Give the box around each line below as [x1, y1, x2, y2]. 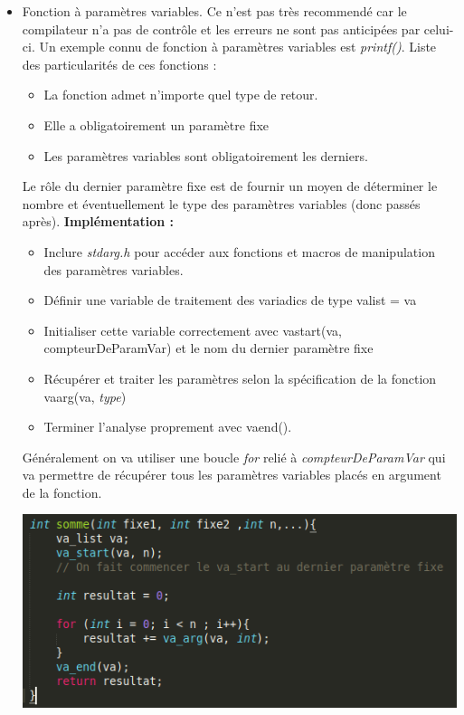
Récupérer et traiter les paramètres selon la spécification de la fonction [43, 368, 437, 387]
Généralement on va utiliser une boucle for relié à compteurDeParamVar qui [22, 447, 446, 466]
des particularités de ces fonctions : [22, 54, 217, 73]
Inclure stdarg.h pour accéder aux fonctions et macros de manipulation [43, 242, 435, 261]
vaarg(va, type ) [43, 386, 127, 405]
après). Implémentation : [22, 212, 175, 231]
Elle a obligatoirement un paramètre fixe [43, 115, 270, 134]
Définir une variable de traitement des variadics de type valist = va [43, 291, 417, 310]
